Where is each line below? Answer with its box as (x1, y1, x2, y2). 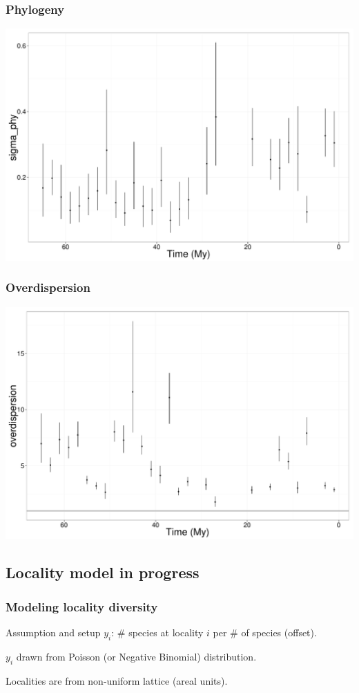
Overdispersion (6, 279, 90, 296)
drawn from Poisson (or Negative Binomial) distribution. (16, 649, 257, 663)
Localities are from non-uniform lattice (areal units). (6, 673, 228, 687)
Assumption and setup (6, 625, 101, 639)
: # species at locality (111, 625, 204, 639)
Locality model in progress (6, 562, 200, 583)
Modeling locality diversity (6, 598, 158, 615)
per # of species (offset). (213, 625, 317, 639)
